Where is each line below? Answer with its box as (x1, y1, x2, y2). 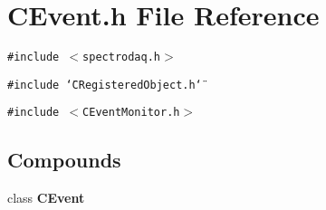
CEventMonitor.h (82, 106, 180, 119)
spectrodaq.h (82, 51, 160, 64)
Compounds (7, 146, 121, 174)
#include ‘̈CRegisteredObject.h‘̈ (7, 78, 202, 91)
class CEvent (7, 188, 85, 207)
